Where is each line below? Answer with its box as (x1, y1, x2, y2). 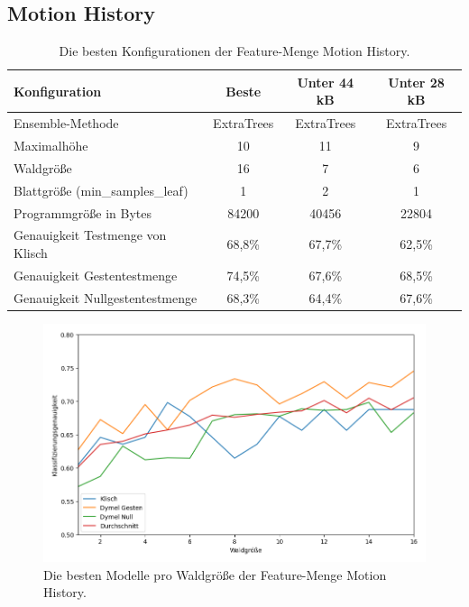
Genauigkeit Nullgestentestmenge (14, 288, 198, 307)
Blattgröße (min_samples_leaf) (14, 180, 189, 199)
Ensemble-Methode (14, 114, 119, 133)
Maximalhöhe (14, 136, 88, 155)
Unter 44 (297, 72, 354, 91)
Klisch (14, 244, 48, 262)
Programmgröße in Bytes (14, 203, 152, 222)
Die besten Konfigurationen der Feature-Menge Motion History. (59, 41, 410, 60)
